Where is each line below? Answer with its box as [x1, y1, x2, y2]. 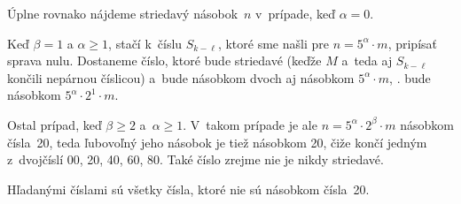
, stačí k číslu [108, 34, 183, 52]
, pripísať [387, 34, 437, 52]
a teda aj [341, 51, 393, 70]
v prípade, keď [255, 4, 336, 22]
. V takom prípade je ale [183, 115, 317, 133]
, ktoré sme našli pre [217, 34, 329, 52]
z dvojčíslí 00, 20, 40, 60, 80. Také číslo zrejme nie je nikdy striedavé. [7, 150, 384, 169]
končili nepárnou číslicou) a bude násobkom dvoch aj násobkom [7, 68, 355, 87]
